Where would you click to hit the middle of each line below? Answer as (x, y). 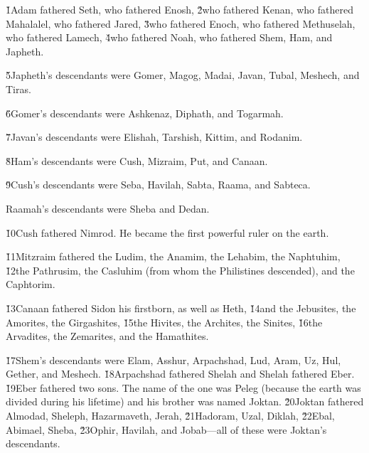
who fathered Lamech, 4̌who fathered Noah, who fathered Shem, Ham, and (169, 37)
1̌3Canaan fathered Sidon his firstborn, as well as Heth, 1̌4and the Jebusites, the (181, 308)
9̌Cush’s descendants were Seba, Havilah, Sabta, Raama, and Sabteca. (158, 185)
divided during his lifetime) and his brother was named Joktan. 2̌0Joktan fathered (185, 401)
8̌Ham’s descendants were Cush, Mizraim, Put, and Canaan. (137, 160)
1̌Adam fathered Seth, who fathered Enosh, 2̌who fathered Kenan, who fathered (180, 9)
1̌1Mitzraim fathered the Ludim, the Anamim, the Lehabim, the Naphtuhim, (173, 256)
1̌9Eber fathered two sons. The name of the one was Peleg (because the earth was (183, 387)
